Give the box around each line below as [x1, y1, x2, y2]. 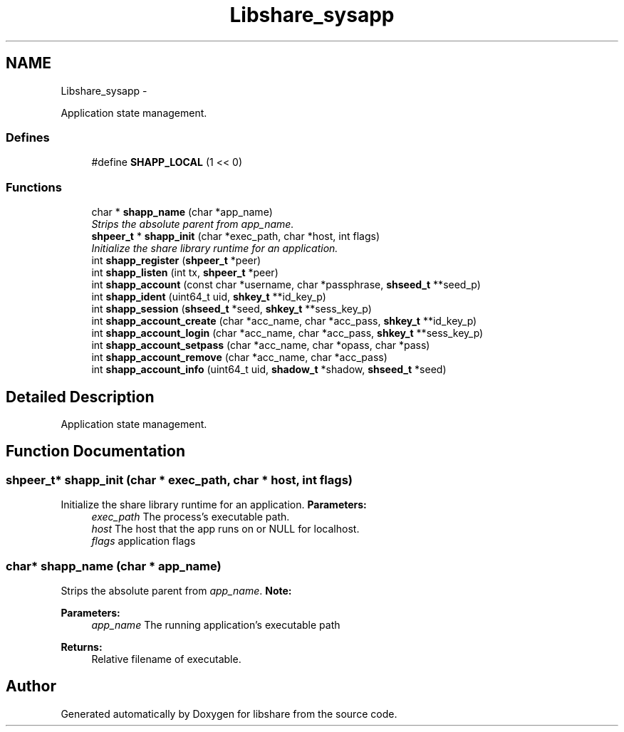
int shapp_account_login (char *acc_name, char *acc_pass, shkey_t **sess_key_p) [91, 327, 484, 340]
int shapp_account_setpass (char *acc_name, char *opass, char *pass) [91, 339, 430, 352]
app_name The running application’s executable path [91, 618, 340, 631]
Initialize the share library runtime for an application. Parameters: [61, 498, 367, 511]
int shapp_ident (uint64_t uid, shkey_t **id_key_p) [91, 291, 326, 303]
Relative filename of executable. [91, 652, 241, 665]
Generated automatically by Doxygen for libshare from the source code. [61, 707, 397, 720]
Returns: [61, 640, 103, 653]
